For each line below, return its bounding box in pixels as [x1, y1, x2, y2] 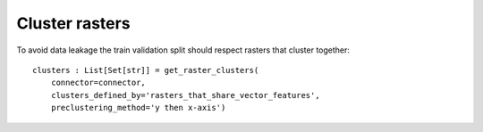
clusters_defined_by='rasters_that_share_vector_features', [50, 90, 321, 100]
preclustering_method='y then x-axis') [50, 103, 226, 113]
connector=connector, [50, 78, 147, 88]
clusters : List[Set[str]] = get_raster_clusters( [32, 65, 259, 75]
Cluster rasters [16, 13, 131, 33]
